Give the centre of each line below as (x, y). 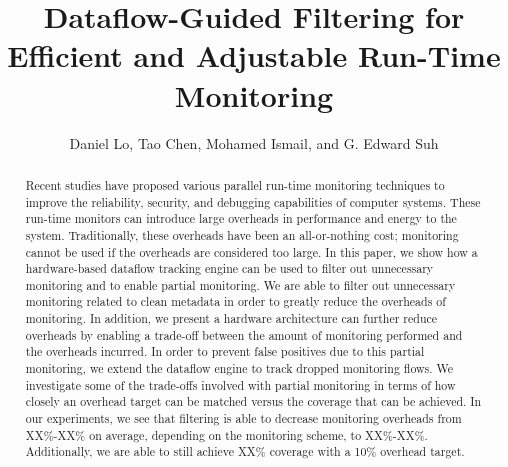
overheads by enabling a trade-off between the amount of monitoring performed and (244, 334)
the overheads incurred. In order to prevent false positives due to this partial (225, 351)
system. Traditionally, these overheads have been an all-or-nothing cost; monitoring (242, 234)
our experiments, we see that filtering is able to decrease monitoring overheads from (243, 418)
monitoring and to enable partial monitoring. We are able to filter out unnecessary (240, 284)
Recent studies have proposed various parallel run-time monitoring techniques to (235, 184)
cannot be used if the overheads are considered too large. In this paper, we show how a (251, 251)
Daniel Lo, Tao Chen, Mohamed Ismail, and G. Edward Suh (254, 142)
